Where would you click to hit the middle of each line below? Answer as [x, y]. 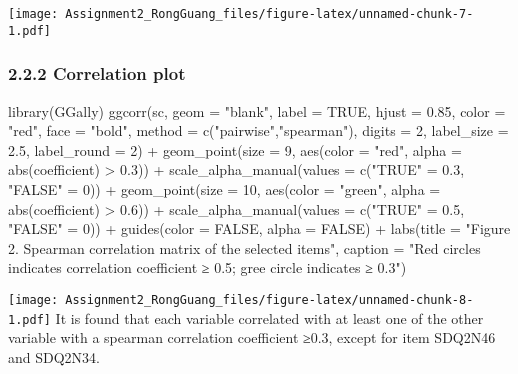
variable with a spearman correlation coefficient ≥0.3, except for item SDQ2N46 [252, 337]
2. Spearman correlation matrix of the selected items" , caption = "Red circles [244, 247]
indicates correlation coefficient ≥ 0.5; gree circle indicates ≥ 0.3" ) [207, 267]
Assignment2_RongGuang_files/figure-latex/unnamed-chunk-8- [269, 299]
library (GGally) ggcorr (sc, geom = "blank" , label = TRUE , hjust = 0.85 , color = [257, 110]
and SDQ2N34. [54, 356]
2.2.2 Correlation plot [97, 73]
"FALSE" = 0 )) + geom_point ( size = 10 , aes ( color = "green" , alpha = [224, 188]
